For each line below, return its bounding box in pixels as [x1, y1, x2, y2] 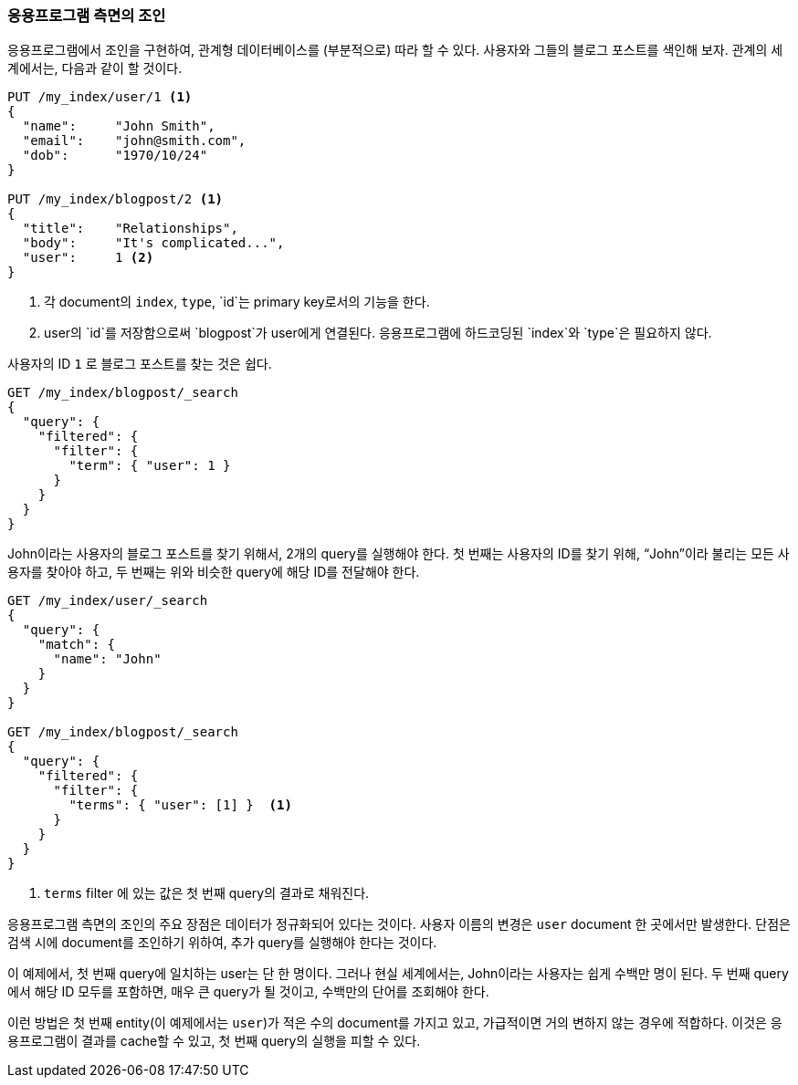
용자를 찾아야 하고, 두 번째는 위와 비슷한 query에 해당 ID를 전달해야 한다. [7, 564, 420, 580]
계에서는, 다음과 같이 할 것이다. [7, 60, 183, 77]
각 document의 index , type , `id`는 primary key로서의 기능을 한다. [44, 294, 430, 310]
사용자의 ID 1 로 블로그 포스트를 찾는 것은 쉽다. [7, 356, 272, 372]
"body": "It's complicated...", [22, 235, 285, 251]
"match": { [37, 637, 116, 652]
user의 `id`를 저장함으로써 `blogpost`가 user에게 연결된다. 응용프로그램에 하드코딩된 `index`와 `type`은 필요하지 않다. [44, 325, 712, 341]
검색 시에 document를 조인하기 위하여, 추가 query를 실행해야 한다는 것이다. [7, 934, 437, 951]
